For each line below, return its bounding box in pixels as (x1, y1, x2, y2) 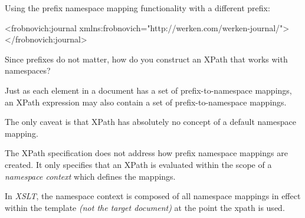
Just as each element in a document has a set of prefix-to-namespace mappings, (5, 84, 292, 96)
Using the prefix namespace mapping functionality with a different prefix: (5, 2, 270, 14)
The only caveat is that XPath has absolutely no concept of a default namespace (5, 115, 296, 128)
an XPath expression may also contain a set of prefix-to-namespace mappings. (5, 95, 287, 108)
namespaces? (5, 64, 51, 77)
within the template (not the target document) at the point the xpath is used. (5, 201, 285, 213)
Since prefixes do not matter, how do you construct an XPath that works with (5, 52, 288, 65)
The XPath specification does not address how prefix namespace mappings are (5, 147, 288, 159)
